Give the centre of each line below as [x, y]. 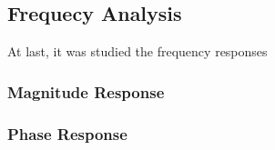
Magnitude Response [86, 91]
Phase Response [67, 133]
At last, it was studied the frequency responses [137, 51]
